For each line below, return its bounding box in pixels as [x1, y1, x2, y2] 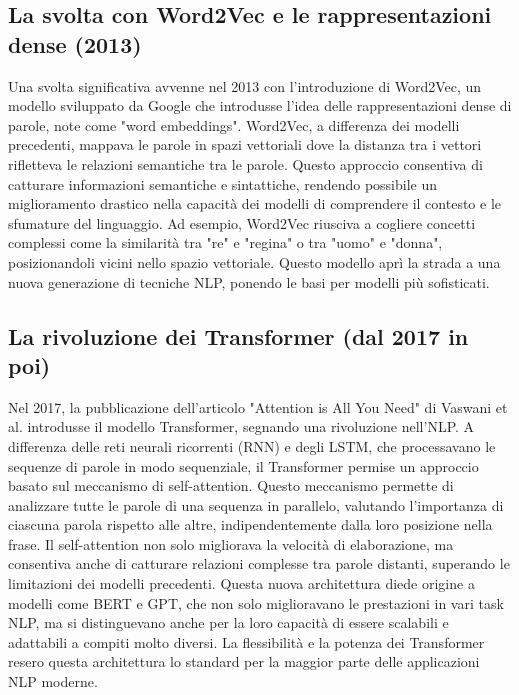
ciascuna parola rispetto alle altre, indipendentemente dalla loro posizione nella [8, 514, 493, 535]
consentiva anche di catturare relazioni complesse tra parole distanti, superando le [8, 553, 510, 574]
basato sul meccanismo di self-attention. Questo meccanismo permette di [8, 475, 454, 496]
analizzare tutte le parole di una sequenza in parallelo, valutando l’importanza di [8, 494, 504, 515]
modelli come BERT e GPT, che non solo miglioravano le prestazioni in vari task [8, 592, 504, 613]
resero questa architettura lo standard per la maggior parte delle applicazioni [8, 651, 480, 672]
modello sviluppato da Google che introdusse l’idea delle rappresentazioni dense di [8, 95, 512, 116]
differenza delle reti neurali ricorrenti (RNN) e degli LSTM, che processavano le [8, 435, 496, 456]
